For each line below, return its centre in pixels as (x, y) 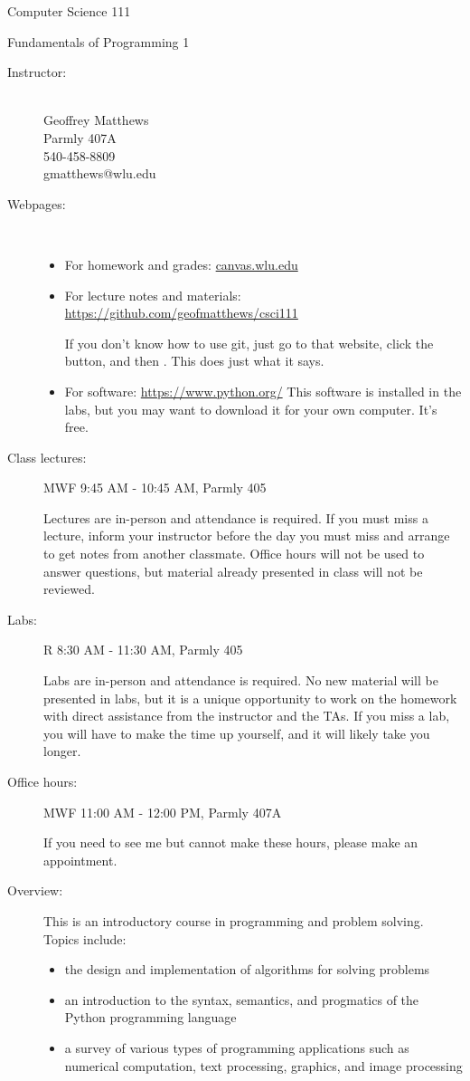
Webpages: (37, 203)
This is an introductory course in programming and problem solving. (234, 920)
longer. (62, 751)
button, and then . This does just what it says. (194, 361)
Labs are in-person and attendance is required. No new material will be (241, 680)
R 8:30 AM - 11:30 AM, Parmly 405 (143, 650)
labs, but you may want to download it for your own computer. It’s (251, 409)
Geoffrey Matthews (96, 120)
